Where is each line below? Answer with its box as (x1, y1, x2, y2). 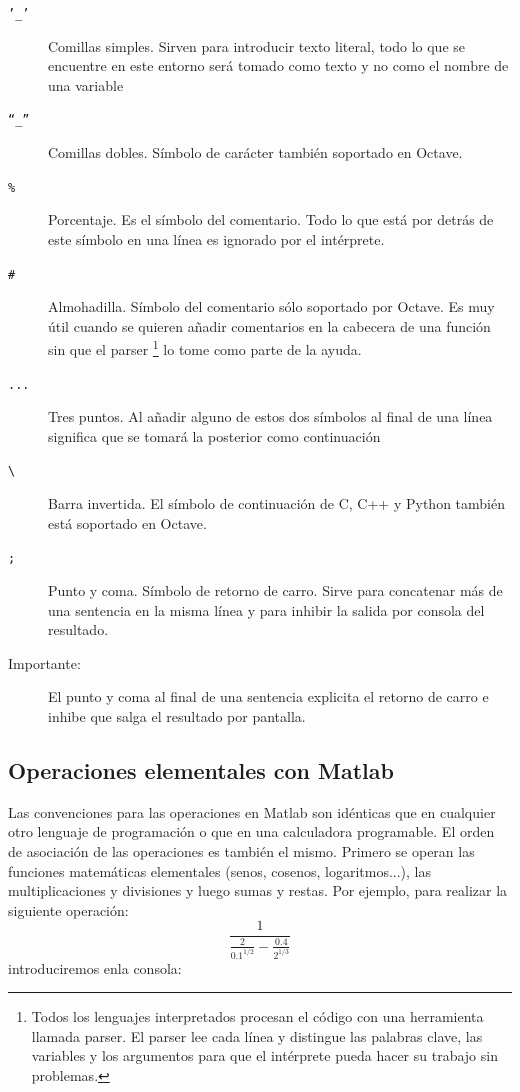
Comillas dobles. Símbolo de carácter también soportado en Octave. (48, 142, 463, 163)
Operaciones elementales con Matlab (8, 754, 394, 785)
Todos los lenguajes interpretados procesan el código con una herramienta (31, 1006, 484, 1027)
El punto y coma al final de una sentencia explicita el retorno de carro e (48, 686, 489, 707)
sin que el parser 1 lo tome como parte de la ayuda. (48, 336, 362, 360)
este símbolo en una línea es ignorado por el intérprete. (48, 228, 385, 249)
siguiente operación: (8, 899, 129, 920)
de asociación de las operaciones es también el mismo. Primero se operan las (8, 840, 475, 861)
